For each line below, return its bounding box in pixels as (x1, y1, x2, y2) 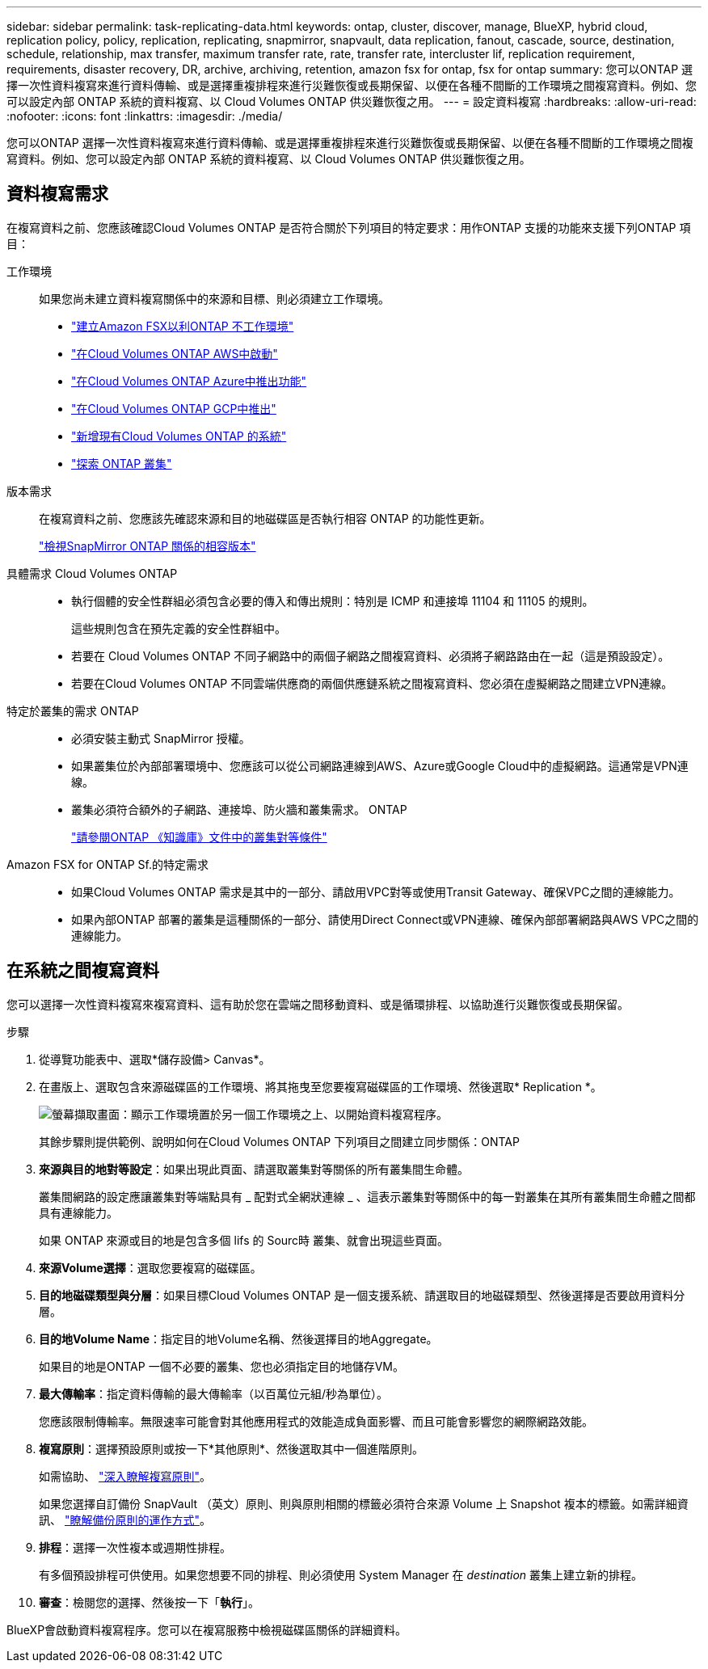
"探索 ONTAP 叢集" (71, 456, 172, 470)
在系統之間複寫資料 (6, 960, 159, 981)
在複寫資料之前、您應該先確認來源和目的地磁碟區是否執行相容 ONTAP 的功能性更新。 (39, 511, 491, 525)
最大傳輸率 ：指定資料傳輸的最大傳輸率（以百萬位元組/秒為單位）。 (39, 1386, 389, 1401)
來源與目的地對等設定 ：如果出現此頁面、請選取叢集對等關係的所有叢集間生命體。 (39, 1161, 469, 1176)
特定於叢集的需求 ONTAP (6, 703, 139, 718)
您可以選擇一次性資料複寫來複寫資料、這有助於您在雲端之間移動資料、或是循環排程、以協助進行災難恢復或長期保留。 (6, 997, 629, 1011)
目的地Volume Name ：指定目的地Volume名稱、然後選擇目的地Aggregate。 (39, 1331, 438, 1346)
